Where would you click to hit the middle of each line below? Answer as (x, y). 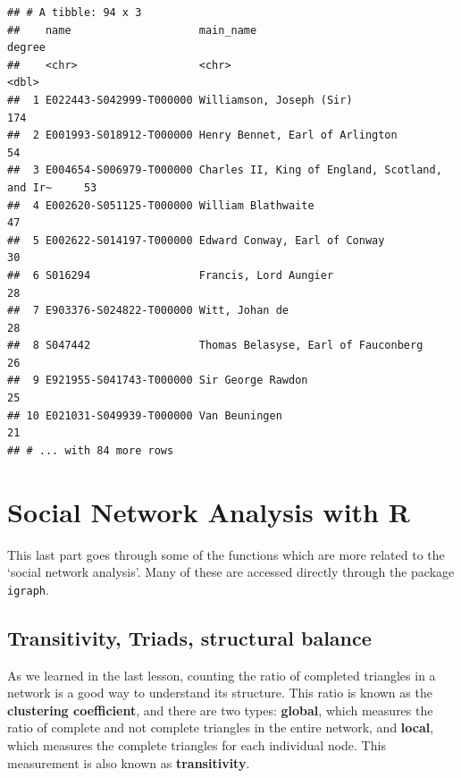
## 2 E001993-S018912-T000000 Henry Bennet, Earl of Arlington (202, 135)
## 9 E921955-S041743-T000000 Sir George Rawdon (158, 381)
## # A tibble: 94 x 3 (75, 13)
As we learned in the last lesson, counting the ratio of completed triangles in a (222, 675)
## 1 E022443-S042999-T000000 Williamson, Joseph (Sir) (180, 100)
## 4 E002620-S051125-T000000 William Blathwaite (161, 205)
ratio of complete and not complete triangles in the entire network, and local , (221, 727)
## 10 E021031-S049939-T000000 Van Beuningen (145, 415)
